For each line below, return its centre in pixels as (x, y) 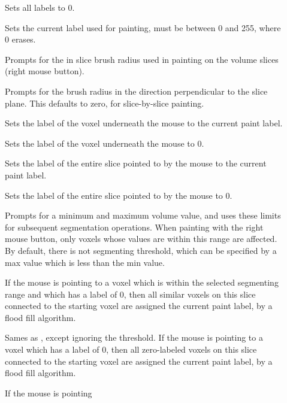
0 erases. (20, 39)
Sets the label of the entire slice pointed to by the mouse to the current (136, 163)
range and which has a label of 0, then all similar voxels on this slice (130, 294)
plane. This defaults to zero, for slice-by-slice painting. (105, 103)
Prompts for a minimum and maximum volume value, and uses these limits (143, 215)
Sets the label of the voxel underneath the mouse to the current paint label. (144, 123)
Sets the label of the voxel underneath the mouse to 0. (105, 143)
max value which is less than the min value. (85, 262)
